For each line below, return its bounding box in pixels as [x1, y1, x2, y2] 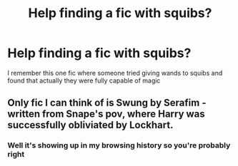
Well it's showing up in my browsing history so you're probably [7, 140, 231, 150]
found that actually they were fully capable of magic [7, 76, 161, 85]
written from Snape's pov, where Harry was [7, 108, 205, 120]
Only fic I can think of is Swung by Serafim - [7, 97, 207, 109]
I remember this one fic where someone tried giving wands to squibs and [7, 68, 223, 77]
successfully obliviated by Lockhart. [7, 119, 174, 131]
